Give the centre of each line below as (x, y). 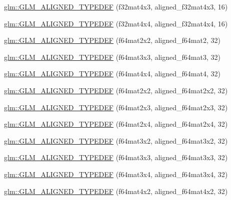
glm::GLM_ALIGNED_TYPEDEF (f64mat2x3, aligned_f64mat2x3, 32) (116, 107)
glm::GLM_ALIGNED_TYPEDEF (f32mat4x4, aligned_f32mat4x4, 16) (116, 23)
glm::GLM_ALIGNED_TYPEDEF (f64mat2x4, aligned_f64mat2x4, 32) (116, 124)
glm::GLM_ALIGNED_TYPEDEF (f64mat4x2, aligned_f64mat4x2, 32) (116, 191)
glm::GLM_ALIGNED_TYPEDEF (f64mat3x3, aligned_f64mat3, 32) (112, 57)
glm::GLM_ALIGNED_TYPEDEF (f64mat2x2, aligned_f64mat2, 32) (112, 40)
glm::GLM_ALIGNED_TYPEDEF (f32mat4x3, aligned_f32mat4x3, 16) (116, 6)
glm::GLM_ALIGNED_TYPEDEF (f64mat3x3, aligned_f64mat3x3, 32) (116, 157)
